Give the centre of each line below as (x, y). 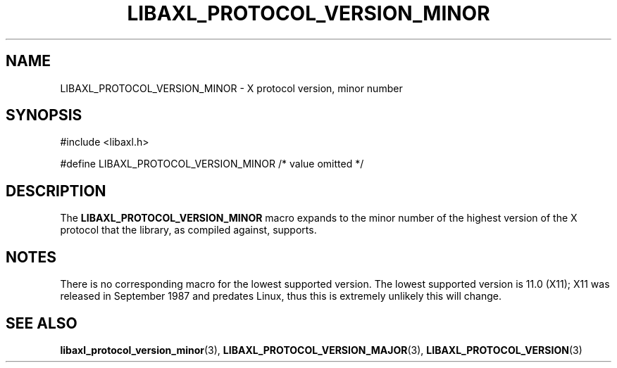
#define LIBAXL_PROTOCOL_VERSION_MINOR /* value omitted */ (212, 164)
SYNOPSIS (44, 115)
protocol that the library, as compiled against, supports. (188, 230)
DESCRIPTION (56, 191)
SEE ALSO (42, 323)
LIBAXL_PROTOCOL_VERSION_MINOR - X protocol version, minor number (231, 88)
